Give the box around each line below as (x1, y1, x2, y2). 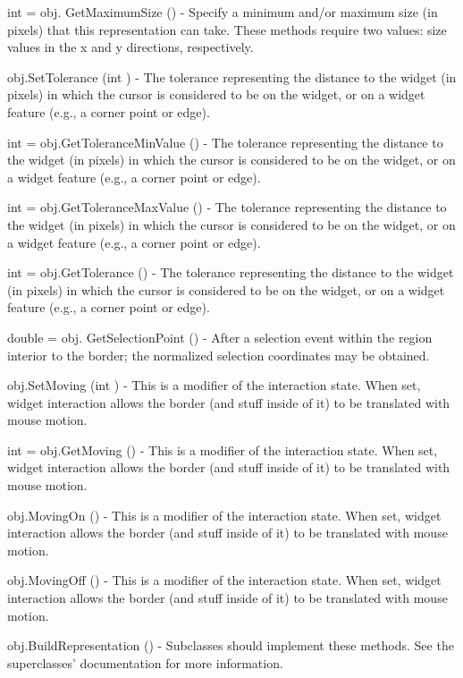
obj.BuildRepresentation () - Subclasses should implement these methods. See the (7, 636, 454, 655)
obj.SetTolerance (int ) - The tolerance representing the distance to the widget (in (7, 67, 457, 86)
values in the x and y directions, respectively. (7, 38, 254, 56)
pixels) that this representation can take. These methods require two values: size (7, 20, 447, 38)
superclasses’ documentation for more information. (7, 653, 283, 672)
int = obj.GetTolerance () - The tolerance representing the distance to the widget (7, 263, 454, 282)
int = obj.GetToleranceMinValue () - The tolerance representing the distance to (7, 132, 443, 151)
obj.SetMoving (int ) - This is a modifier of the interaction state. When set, (7, 376, 421, 394)
